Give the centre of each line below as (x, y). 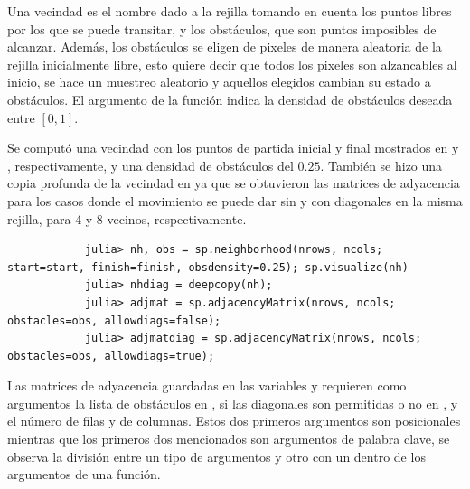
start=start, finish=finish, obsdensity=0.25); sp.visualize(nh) (208, 267)
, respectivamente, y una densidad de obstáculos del (150, 165)
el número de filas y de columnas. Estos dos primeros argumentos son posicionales (234, 421)
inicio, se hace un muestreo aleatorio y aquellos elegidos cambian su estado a (219, 82)
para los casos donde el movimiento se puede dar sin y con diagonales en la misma (235, 200)
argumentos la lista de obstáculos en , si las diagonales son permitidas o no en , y (233, 403)
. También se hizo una (381, 165)
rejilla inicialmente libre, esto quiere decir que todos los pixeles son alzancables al (232, 64)
